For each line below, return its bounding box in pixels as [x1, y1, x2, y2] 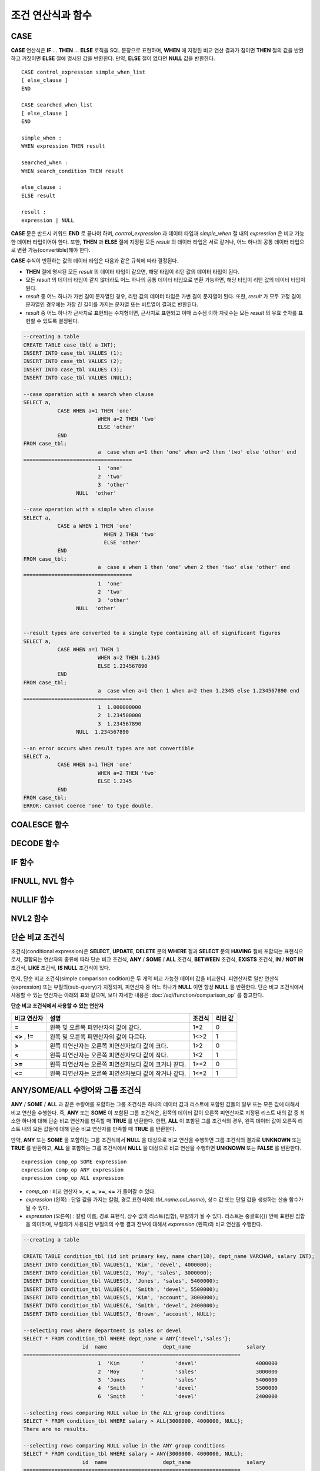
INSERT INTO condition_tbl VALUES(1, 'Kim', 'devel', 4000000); [23, 1261, 213, 1268]
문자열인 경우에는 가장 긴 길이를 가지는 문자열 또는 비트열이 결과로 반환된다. [25, 301, 198, 308]
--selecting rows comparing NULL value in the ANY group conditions [23, 1442, 225, 1449]
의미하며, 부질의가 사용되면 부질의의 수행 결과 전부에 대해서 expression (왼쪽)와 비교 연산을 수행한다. [31, 1221, 263, 1228]
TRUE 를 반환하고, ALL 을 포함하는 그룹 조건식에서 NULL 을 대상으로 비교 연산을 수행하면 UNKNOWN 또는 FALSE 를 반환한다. [11, 1144, 302, 1151]
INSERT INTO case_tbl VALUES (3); [23, 366, 123, 373]
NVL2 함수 [11, 913, 48, 923]
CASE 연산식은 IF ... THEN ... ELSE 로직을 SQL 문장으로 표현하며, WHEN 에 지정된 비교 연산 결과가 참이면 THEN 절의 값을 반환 [11, 47, 304, 54]
